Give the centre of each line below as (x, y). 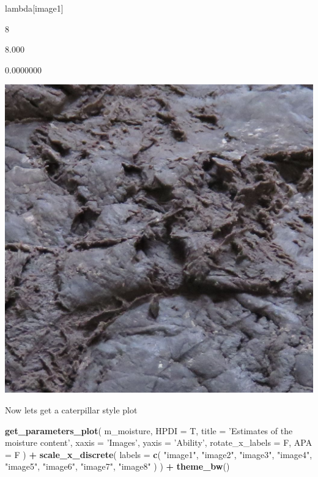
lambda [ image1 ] (34, 8)
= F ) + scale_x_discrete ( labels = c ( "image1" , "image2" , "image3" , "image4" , (159, 454)
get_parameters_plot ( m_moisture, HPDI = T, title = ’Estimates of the (149, 430)
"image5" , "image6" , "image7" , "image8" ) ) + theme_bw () (117, 466)
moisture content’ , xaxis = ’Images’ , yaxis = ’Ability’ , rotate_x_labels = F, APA (159, 442)
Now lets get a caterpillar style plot (71, 409)
